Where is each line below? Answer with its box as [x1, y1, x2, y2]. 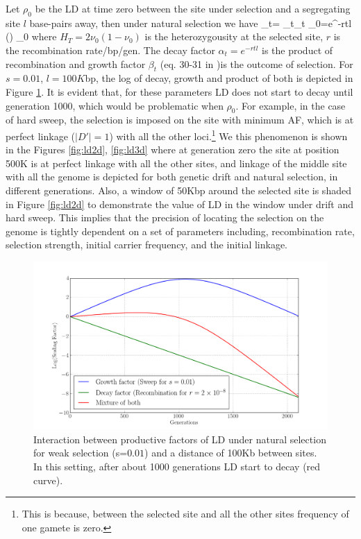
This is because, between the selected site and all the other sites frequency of [22, 506, 349, 521]
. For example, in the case [235, 98, 346, 112]
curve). [33, 472, 63, 487]
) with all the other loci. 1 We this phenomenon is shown [109, 126, 348, 143]
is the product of [262, 42, 333, 57]
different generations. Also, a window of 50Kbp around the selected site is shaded [6, 182, 351, 197]
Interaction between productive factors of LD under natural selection [33, 431, 326, 446]
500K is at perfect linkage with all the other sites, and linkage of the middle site [6, 155, 347, 170]
